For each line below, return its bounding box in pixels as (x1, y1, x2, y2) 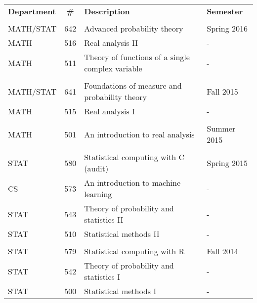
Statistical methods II (84, 228, 160, 239)
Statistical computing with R (84, 245, 185, 257)
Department (8, 5, 56, 17)
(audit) (84, 163, 109, 174)
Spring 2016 (207, 23, 248, 34)
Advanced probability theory (84, 23, 183, 34)
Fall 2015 (207, 85, 238, 97)
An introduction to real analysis (84, 128, 195, 140)
